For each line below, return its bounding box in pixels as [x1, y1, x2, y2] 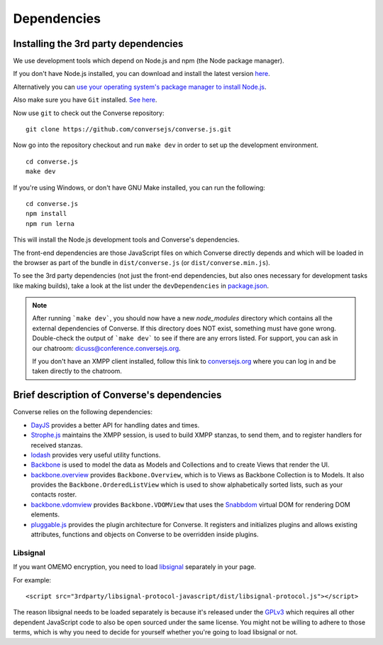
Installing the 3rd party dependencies [13, 38, 184, 50]
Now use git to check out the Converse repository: [13, 109, 165, 117]
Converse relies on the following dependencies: [13, 408, 152, 416]
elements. [30, 510, 60, 519]
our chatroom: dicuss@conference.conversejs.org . [32, 344, 181, 352]
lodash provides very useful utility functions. [30, 450, 161, 459]
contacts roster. [30, 490, 77, 499]
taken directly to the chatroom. [32, 367, 122, 376]
